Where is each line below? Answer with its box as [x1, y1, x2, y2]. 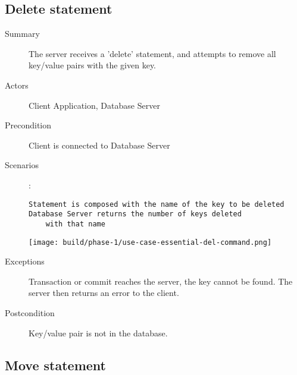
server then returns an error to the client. [29, 286, 179, 299]
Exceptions [5, 255, 45, 267]
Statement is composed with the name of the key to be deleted [29, 200, 285, 209]
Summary [5, 27, 40, 40]
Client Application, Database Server [29, 99, 160, 111]
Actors [5, 78, 29, 91]
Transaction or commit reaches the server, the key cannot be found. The [29, 275, 293, 287]
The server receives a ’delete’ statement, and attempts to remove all [29, 47, 276, 59]
